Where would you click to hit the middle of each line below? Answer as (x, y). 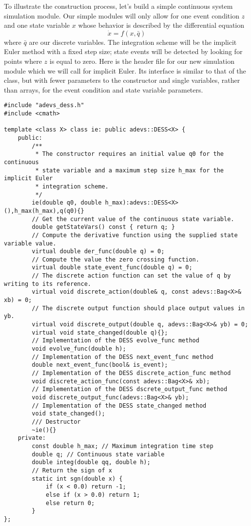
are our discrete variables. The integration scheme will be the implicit (133, 42)
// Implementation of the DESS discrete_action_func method (131, 373)
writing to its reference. (48, 284)
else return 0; (70, 503)
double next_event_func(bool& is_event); (100, 365)
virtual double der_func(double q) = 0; (98, 252)
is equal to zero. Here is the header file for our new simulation (142, 61)
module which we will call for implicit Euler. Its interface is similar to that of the (125, 70)
